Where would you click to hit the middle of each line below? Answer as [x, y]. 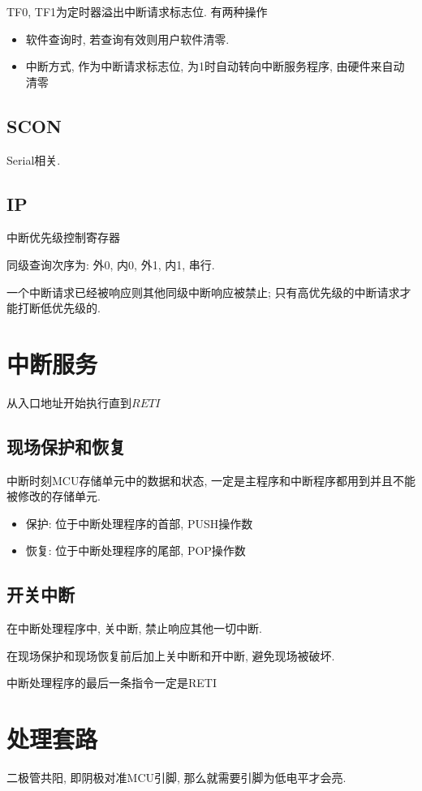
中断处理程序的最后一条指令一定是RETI [112, 683]
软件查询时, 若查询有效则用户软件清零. [127, 39]
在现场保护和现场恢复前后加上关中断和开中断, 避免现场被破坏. [171, 655]
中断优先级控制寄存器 [63, 237]
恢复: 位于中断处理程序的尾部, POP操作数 [136, 550]
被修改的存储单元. [54, 496]
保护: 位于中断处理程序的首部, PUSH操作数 [139, 523]
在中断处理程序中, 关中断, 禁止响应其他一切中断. [134, 628]
